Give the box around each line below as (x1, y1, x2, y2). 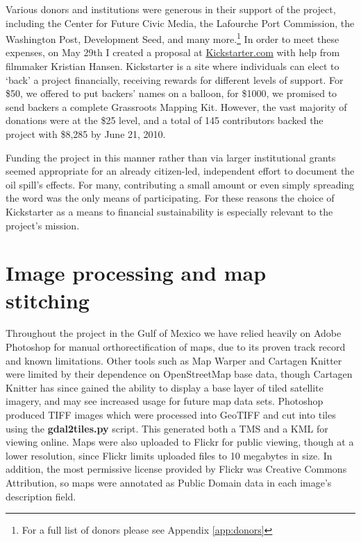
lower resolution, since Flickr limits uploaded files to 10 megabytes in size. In (6, 448, 333, 462)
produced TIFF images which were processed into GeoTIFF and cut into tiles (6, 408, 336, 422)
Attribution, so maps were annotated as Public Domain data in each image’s (6, 475, 332, 489)
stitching (6, 286, 90, 314)
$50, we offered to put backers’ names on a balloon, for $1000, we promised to (6, 86, 337, 100)
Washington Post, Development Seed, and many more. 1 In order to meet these (6, 30, 339, 46)
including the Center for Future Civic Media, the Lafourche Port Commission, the (6, 15, 355, 30)
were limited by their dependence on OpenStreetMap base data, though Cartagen (6, 367, 353, 381)
